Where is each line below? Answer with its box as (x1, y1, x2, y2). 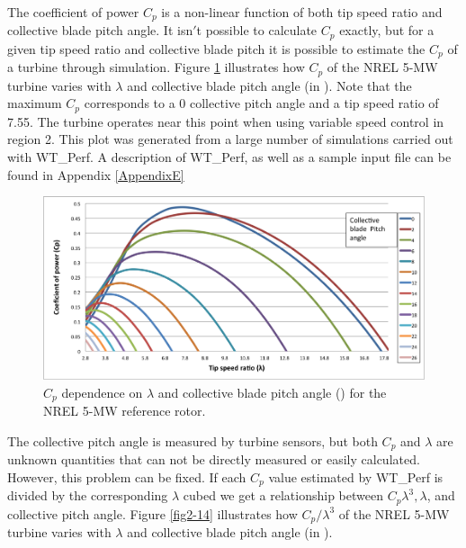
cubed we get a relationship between (183, 486, 383, 505)
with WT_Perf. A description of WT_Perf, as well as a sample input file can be (7, 148, 452, 166)
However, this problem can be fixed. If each (7, 467, 246, 486)
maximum (7, 94, 62, 112)
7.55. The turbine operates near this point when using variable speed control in (7, 112, 444, 130)
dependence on (61, 382, 143, 401)
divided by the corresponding (7, 486, 168, 505)
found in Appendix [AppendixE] (7, 165, 184, 184)
